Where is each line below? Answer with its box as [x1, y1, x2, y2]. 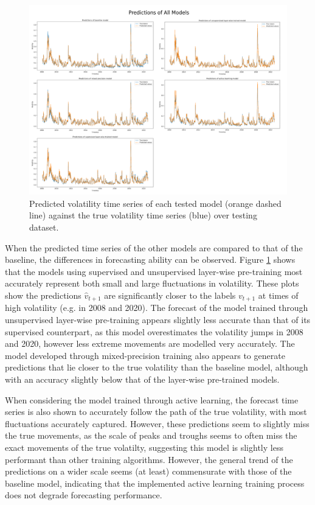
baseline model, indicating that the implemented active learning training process [5, 476, 305, 489]
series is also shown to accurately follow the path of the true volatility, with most [5, 405, 307, 418]
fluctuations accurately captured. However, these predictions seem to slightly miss [5, 417, 310, 430]
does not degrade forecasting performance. [5, 489, 162, 501]
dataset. [29, 220, 59, 233]
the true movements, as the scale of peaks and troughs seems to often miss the [5, 429, 297, 442]
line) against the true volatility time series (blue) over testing [29, 209, 257, 221]
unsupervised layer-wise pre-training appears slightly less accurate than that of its [5, 313, 311, 326]
